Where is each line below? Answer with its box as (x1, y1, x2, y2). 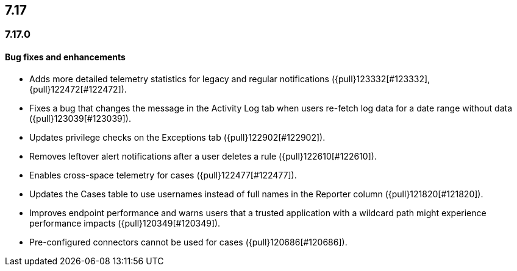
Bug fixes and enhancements (5, 52, 126, 63)
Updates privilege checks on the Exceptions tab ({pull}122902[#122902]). (29, 132, 326, 143)
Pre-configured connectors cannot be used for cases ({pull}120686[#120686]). (29, 236, 348, 247)
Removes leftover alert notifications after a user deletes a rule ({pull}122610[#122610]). (29, 150, 377, 161)
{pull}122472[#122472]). (29, 83, 127, 94)
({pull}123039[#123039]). (29, 113, 131, 124)
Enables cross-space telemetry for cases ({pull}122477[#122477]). (29, 169, 297, 180)
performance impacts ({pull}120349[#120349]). (29, 217, 221, 228)
